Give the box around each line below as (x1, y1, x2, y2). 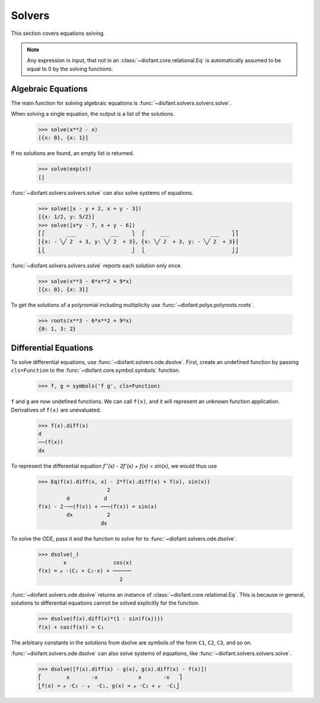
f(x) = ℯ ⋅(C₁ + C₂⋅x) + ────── (38, 568, 132, 574)
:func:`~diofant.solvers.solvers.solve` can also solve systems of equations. (11, 189, 194, 196)
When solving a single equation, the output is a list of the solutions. (11, 110, 175, 118)
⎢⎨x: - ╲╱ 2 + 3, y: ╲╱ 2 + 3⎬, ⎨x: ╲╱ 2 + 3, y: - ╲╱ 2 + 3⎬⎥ (38, 238, 239, 245)
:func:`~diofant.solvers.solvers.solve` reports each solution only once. (11, 262, 183, 269)
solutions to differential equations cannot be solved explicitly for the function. (11, 600, 200, 607)
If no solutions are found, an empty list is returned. (11, 150, 135, 157)
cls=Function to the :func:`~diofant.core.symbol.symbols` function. (11, 367, 181, 374)
